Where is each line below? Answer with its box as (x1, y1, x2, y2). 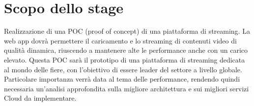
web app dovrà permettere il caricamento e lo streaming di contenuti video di (4, 35, 237, 45)
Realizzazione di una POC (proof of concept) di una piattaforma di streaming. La (4, 26, 250, 36)
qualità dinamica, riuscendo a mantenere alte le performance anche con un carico (4, 45, 248, 55)
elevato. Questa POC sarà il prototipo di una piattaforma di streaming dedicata (4, 54, 245, 64)
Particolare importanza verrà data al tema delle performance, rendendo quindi (4, 74, 240, 84)
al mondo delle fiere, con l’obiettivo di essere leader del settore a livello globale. (4, 64, 242, 74)
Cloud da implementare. (4, 93, 77, 103)
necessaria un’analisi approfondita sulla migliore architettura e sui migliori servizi (4, 83, 249, 93)
